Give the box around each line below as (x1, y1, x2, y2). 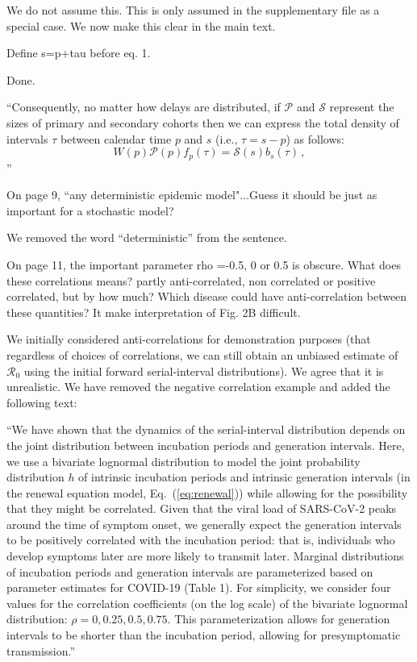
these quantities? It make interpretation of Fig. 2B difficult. (6, 303, 301, 320)
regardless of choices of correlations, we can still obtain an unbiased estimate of (6, 346, 398, 363)
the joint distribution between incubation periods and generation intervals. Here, (6, 436, 405, 453)
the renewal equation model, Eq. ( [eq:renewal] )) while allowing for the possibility (6, 484, 408, 501)
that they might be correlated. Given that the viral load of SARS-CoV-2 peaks (6, 500, 397, 517)
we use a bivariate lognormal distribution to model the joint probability (6, 452, 361, 469)
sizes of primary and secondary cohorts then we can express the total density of (6, 114, 399, 131)
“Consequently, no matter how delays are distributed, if (6, 98, 281, 115)
